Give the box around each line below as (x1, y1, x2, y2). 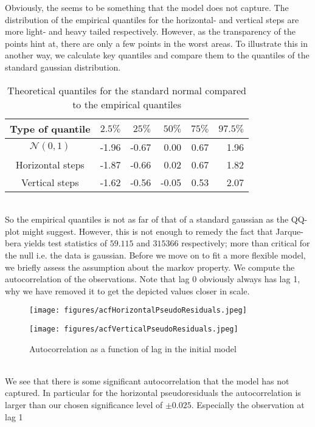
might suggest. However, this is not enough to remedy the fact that (22, 224, 273, 237)
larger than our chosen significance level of (5, 398, 163, 411)
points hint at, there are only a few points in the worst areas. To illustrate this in (5, 36, 308, 49)
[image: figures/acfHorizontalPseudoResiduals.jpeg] (29, 306, 247, 315)
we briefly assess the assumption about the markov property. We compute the (5, 260, 295, 273)
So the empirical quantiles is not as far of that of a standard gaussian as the (5, 213, 289, 226)
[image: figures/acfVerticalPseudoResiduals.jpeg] (29, 324, 238, 333)
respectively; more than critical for (181, 237, 310, 249)
